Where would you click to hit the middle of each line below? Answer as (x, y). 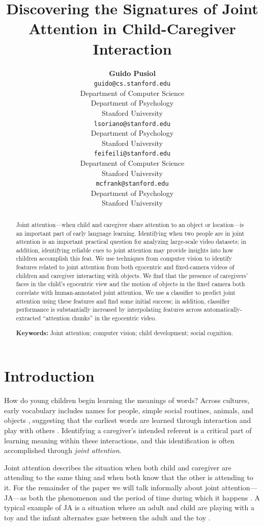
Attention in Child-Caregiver (132, 28)
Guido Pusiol (132, 73)
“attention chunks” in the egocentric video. (100, 318)
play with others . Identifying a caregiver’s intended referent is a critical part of (128, 430)
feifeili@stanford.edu (132, 154)
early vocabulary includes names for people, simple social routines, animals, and (129, 410)
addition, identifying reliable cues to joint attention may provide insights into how (125, 250)
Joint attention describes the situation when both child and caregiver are (118, 467)
